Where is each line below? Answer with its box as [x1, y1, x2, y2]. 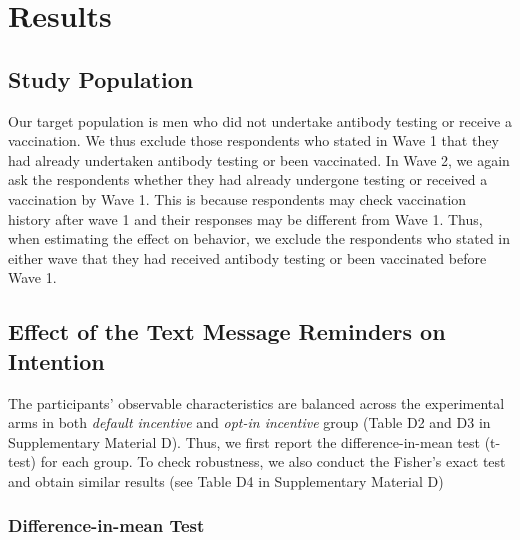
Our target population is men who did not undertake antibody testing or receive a [8, 110, 512, 131]
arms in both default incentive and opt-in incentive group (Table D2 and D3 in [8, 412, 491, 433]
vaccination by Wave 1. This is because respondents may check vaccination [8, 188, 467, 209]
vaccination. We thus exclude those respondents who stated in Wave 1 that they [8, 130, 499, 151]
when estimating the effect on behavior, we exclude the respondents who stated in [8, 228, 511, 249]
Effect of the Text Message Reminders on [8, 316, 446, 347]
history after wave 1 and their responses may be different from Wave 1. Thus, [8, 208, 483, 229]
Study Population [8, 63, 194, 94]
